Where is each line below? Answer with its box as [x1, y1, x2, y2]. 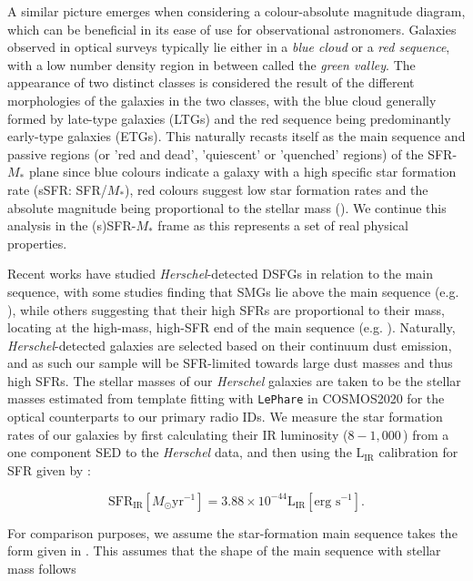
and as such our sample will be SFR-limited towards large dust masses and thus [7, 353, 453, 372]
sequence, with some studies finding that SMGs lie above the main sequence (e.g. [7, 281, 459, 301]
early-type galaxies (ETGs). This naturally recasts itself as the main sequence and [7, 127, 466, 146]
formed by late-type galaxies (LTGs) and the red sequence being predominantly [7, 108, 451, 127]
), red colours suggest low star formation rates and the [125, 179, 428, 199]
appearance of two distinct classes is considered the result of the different [7, 73, 415, 92]
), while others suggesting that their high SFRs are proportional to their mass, [7, 300, 445, 319]
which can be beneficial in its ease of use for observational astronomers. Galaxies [7, 19, 457, 38]
